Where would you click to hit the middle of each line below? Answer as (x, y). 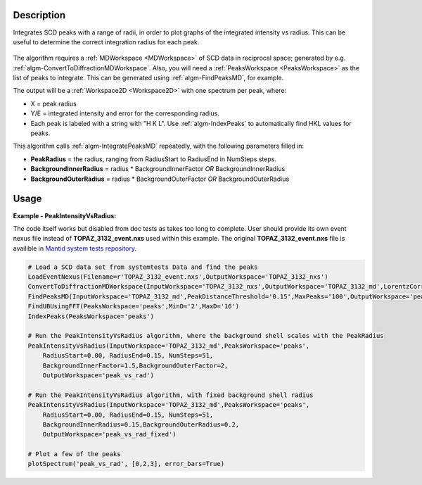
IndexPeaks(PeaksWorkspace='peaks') (91, 316)
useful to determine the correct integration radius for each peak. (106, 42)
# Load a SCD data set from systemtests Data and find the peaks (143, 267)
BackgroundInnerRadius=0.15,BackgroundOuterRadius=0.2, (141, 424)
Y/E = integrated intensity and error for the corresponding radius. (125, 113)
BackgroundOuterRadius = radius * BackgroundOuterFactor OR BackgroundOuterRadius (160, 179)
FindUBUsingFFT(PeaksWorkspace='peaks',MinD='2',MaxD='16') (134, 307)
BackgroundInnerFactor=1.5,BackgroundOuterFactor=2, (135, 365)
